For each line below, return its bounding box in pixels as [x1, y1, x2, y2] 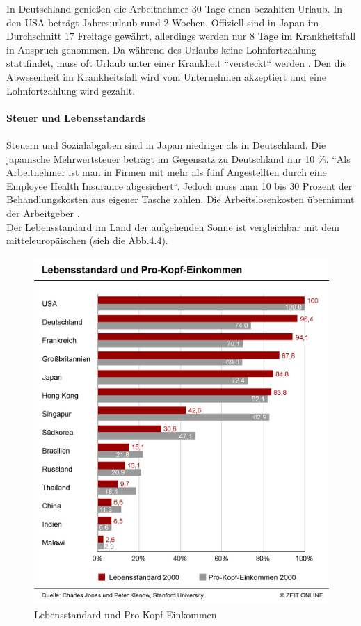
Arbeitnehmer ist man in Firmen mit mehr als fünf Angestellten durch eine [6, 165, 327, 179]
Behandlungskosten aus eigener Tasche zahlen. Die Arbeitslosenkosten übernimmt [6, 192, 355, 207]
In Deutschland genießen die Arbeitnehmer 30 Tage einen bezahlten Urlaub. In [6, 1, 343, 15]
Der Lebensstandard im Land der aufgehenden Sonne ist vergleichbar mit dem [6, 219, 339, 234]
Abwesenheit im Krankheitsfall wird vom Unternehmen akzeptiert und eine [6, 69, 326, 83]
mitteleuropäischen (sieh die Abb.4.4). [6, 233, 168, 248]
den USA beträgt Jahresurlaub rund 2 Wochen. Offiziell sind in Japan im [6, 15, 319, 29]
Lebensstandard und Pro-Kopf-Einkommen [34, 607, 217, 622]
